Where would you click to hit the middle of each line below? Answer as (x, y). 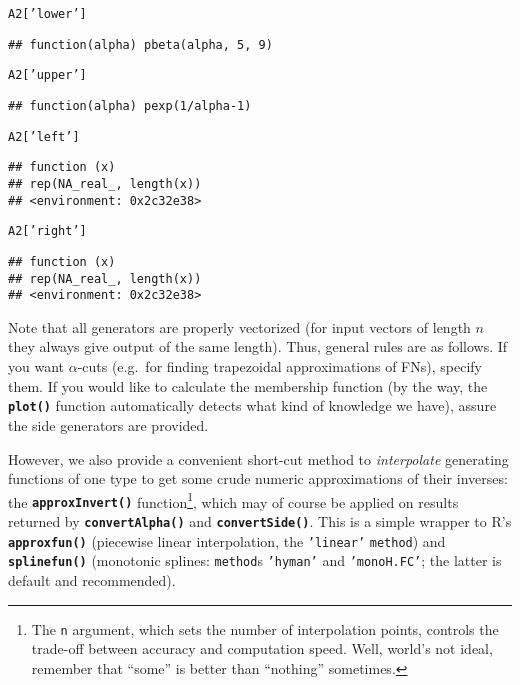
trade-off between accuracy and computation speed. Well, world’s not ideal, (262, 648)
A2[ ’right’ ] (47, 231)
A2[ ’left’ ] (44, 136)
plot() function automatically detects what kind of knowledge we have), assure (252, 405)
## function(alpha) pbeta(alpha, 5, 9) (140, 44)
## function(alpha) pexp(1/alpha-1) (130, 105)
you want (36, 366)
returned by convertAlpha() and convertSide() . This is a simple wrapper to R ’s (260, 521)
